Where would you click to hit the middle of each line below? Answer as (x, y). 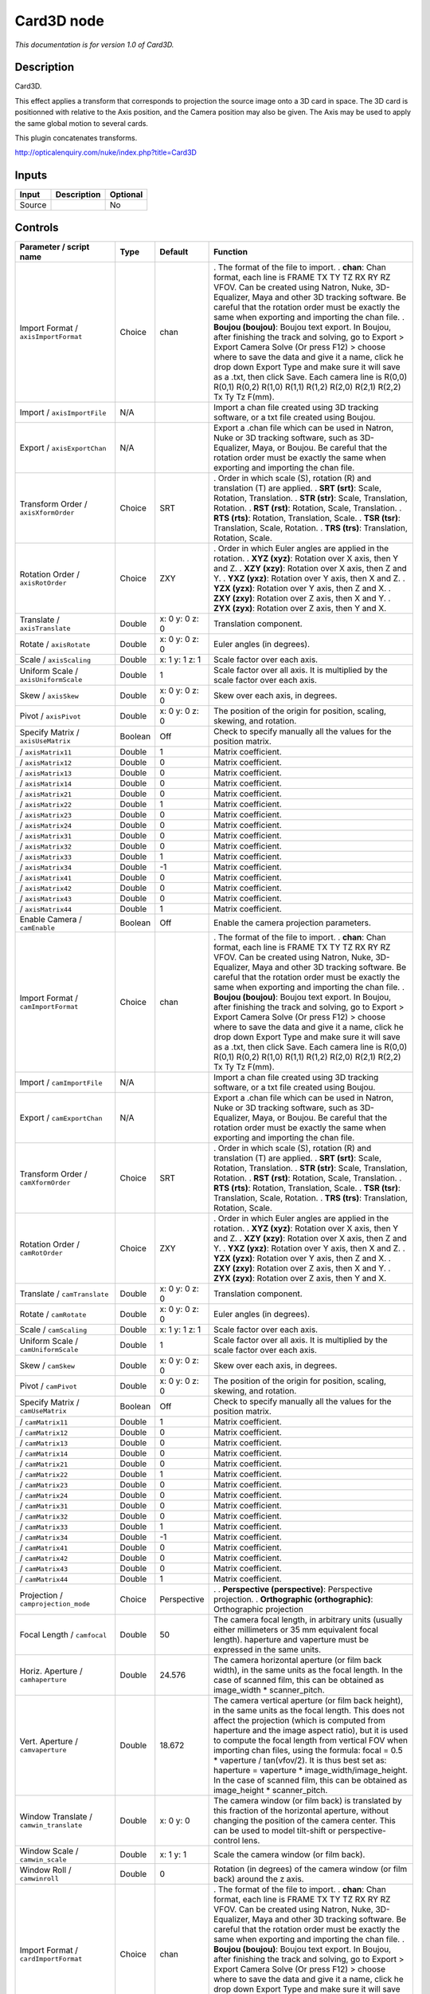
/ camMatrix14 (44, 1453)
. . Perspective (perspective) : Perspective (293, 1589)
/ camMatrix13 (44, 1442)
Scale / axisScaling (55, 660)
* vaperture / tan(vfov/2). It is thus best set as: (300, 1760)
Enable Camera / (51, 919)
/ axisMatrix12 (45, 762)
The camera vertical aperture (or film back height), (309, 1700)
